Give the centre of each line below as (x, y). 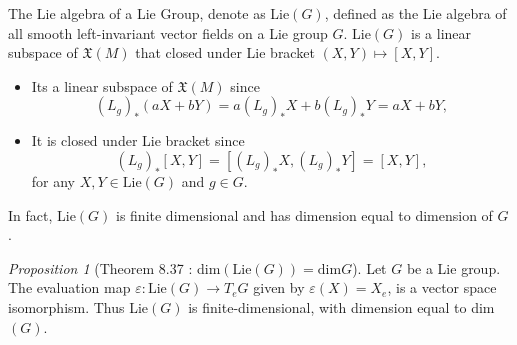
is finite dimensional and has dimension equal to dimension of (304, 214)
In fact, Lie (42, 214)
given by (279, 287)
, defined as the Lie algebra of (415, 13)
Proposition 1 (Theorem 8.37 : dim (114, 267)
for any (53, 180)
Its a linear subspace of (102, 85)
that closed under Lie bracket (225, 52)
